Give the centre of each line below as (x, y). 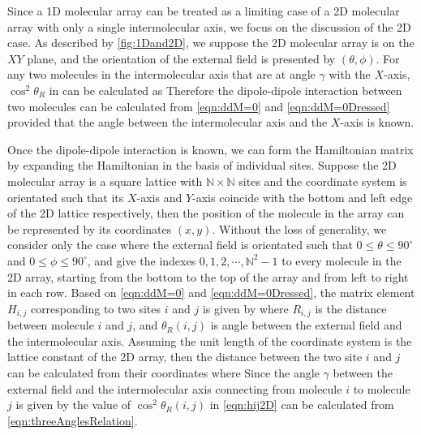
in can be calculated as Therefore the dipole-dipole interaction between (226, 90)
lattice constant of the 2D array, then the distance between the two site (185, 357)
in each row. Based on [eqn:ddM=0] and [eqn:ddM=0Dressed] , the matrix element (211, 293)
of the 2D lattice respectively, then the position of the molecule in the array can (206, 213)
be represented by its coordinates (90, 228)
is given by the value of (73, 405)
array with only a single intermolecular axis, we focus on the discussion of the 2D (209, 26)
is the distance (351, 308)
